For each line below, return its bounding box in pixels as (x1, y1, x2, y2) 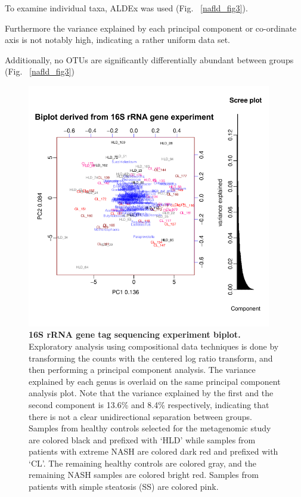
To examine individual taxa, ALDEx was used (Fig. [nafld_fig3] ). (5, 2, 248, 14)
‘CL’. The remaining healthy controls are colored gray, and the (29, 456, 256, 469)
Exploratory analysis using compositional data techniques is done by (29, 339, 279, 352)
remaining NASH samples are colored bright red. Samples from (29, 468, 259, 481)
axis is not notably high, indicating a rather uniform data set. (5, 33, 231, 46)
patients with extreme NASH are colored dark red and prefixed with (29, 445, 278, 458)
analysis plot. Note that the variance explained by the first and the (29, 387, 274, 399)
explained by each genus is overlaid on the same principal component (29, 375, 281, 387)
